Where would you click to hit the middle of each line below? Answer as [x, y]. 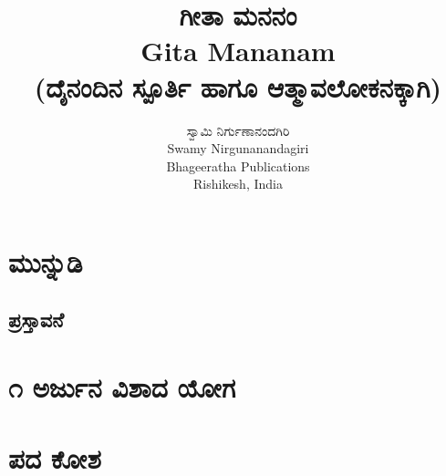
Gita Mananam [238, 51]
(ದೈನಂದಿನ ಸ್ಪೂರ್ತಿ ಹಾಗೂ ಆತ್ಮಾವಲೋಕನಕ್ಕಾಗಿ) [238, 86]
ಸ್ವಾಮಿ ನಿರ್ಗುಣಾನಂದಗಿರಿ [238, 130]
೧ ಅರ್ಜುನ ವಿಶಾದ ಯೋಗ [122, 387]
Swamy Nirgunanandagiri [238, 148]
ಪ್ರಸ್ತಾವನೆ [36, 320]
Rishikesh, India [238, 184]
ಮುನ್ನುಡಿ [46, 261]
